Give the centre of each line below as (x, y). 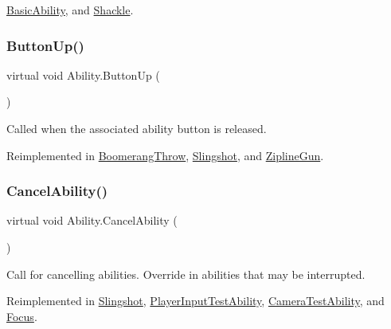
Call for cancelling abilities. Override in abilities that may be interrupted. (186, 274)
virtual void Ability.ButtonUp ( (83, 74)
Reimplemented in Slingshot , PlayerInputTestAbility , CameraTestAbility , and (195, 301)
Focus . (22, 316)
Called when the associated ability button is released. (137, 128)
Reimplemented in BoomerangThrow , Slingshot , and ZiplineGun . (165, 155)
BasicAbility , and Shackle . (70, 10)
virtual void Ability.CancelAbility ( (92, 220)
